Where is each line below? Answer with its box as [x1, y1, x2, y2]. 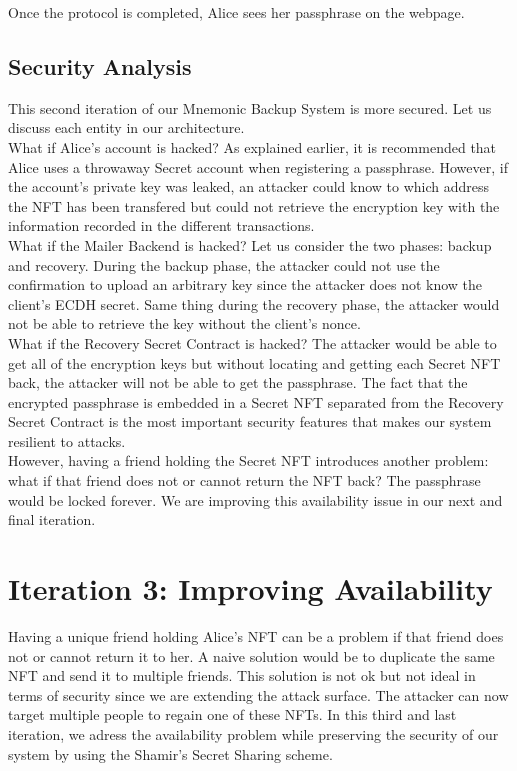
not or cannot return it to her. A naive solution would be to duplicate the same [8, 645, 495, 666]
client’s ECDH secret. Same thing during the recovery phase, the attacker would [8, 293, 500, 314]
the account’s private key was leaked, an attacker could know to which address [8, 176, 490, 197]
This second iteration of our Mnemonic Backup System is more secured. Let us [8, 97, 492, 118]
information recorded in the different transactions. [8, 215, 315, 236]
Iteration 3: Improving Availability [8, 568, 493, 609]
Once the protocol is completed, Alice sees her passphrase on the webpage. [8, 2, 465, 22]
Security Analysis [8, 50, 192, 81]
